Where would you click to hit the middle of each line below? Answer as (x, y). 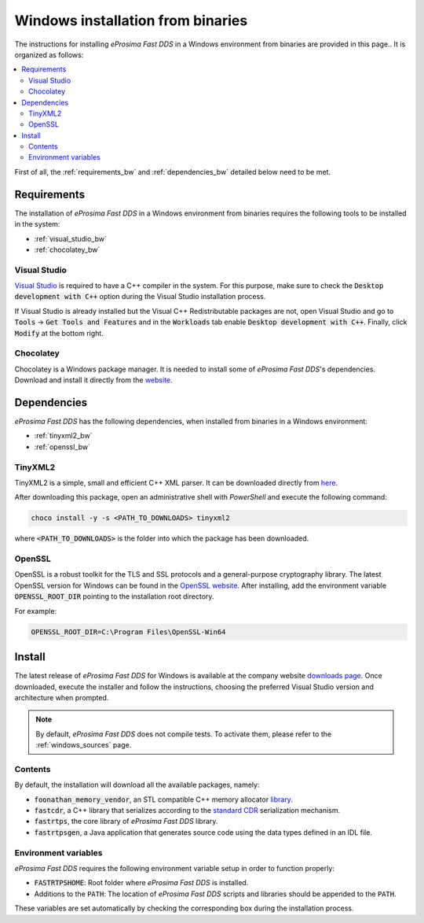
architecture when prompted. (62, 697)
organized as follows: (49, 54)
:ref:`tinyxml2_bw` (63, 436)
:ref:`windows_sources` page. (84, 745)
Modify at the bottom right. (59, 333)
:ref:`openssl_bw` (62, 447)
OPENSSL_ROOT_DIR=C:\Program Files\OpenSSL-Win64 (128, 632)
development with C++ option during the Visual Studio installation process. (140, 297)
